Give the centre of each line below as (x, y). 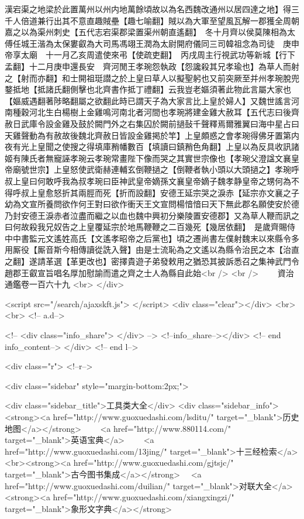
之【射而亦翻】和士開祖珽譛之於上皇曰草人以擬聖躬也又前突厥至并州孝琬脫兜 (152, 78)
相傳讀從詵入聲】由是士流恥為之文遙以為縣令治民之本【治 (180, 250)
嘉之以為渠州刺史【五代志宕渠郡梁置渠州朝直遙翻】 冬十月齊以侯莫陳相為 (146, 32)
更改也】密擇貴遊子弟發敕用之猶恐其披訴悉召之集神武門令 (189, 261)
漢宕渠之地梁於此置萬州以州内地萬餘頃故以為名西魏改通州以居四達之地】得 (148, 9)
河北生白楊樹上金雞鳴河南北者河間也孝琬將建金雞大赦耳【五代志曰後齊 (164, 112)
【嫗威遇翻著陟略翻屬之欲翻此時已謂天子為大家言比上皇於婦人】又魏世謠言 (148, 100)
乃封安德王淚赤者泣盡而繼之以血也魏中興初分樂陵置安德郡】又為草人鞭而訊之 (152, 215)
